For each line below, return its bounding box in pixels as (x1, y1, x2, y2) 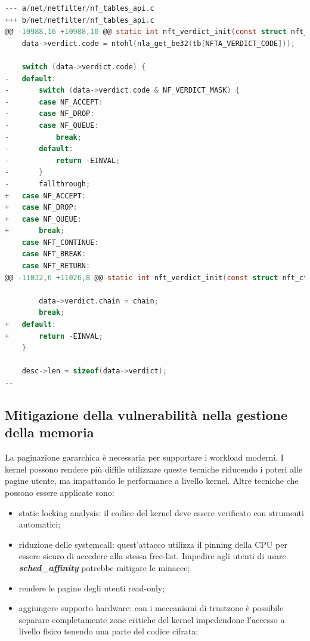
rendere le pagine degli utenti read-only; (18, 581, 165, 594)
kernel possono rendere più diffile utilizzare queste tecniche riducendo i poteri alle (5, 462, 303, 475)
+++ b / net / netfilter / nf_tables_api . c (5, 16, 154, 24)
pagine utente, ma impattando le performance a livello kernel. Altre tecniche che (5, 474, 299, 487)
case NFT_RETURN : (21, 262, 91, 271)
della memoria (5, 423, 94, 441)
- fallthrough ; (5, 179, 91, 188)
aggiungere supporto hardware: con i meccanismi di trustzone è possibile (18, 602, 284, 614)
